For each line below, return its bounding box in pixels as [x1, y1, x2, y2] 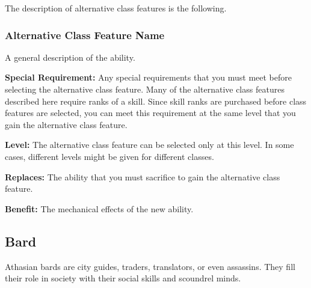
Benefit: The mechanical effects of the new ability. [5, 202, 194, 215]
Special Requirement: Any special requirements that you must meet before [5, 71, 292, 84]
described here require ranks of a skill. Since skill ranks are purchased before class [5, 94, 307, 107]
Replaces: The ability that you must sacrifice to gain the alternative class [5, 170, 280, 183]
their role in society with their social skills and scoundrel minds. [5, 272, 241, 284]
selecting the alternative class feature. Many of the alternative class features [5, 83, 285, 95]
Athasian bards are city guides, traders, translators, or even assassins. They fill [5, 260, 295, 272]
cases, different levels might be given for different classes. [5, 150, 214, 162]
